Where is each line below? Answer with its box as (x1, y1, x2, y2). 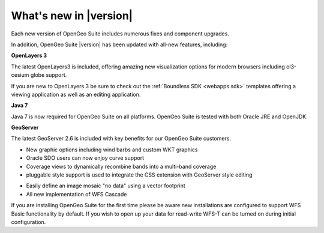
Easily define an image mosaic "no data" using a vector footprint (26, 182, 185, 189)
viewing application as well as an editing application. (11, 91, 141, 98)
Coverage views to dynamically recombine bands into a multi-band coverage (26, 163, 217, 170)
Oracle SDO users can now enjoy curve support (26, 154, 144, 162)
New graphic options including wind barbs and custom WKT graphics (26, 146, 198, 153)
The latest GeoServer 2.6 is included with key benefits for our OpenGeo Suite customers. (11, 135, 231, 142)
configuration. (11, 218, 46, 225)
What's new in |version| (11, 9, 133, 22)
